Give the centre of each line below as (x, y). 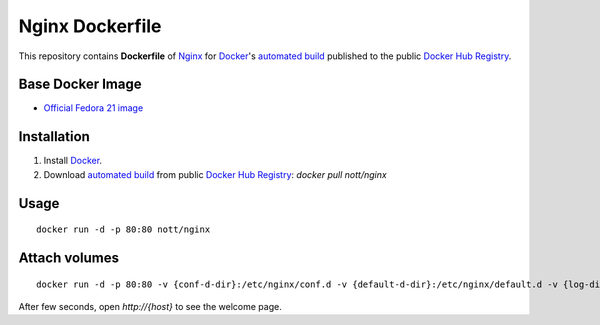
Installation (54, 136)
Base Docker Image (80, 84)
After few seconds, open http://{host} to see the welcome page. (150, 306)
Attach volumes (69, 257)
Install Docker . (73, 161)
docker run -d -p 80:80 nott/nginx (123, 229)
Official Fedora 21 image (93, 108)
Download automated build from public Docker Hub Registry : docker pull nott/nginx (215, 174)
